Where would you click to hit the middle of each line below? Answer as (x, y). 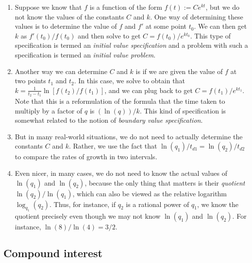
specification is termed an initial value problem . (85, 54)
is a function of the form (126, 7)
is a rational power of (158, 204)
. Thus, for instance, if (83, 204)
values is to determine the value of (66, 26)
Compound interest (53, 253)
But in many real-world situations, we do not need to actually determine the (129, 136)
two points (30, 81)
